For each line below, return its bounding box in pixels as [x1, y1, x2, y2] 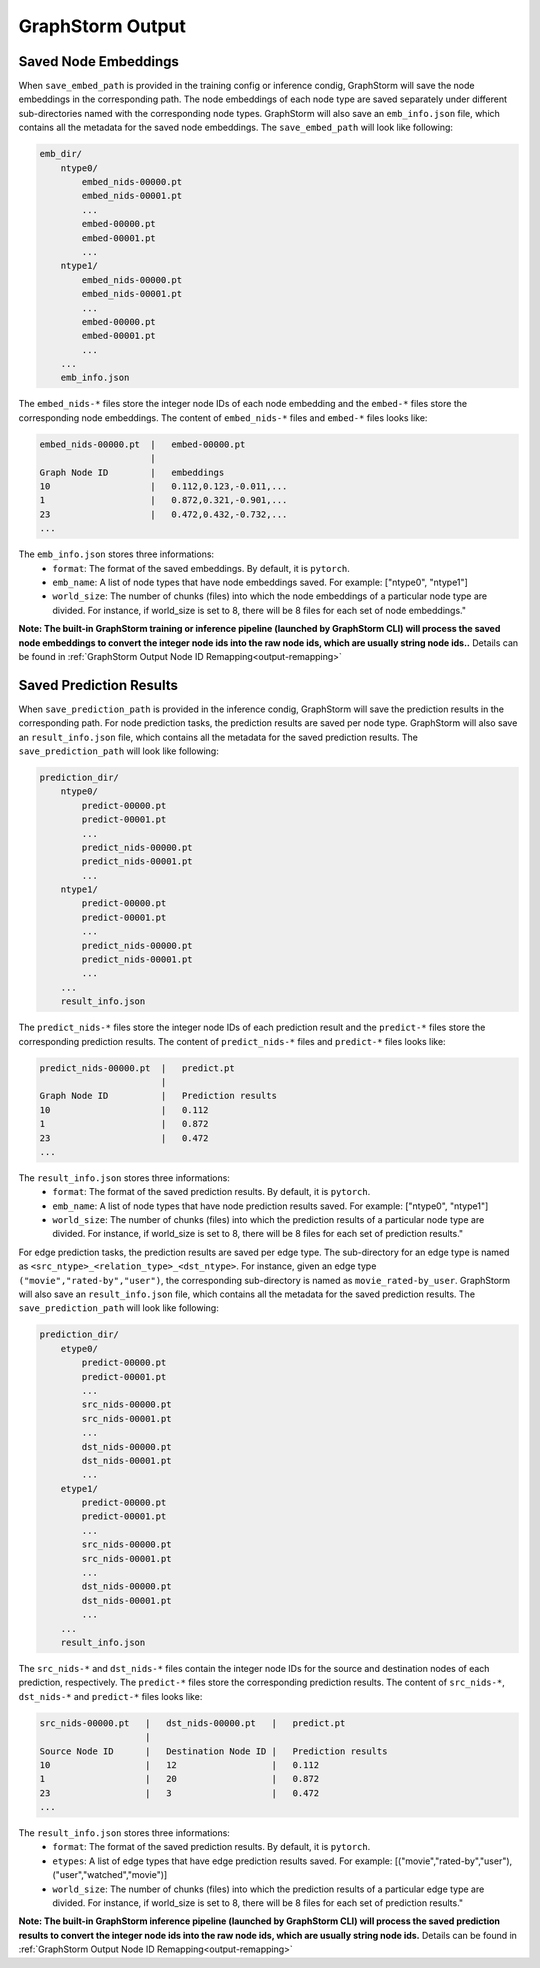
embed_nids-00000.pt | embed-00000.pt [39, 438, 246, 450]
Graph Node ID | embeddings [39, 466, 225, 478]
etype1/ [60, 1483, 99, 1494]
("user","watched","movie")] [52, 1869, 168, 1881]
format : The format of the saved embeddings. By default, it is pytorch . [52, 562, 350, 574]
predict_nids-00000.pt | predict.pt [39, 1062, 235, 1074]
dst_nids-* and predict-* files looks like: [18, 1690, 203, 1702]
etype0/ [60, 1343, 99, 1354]
